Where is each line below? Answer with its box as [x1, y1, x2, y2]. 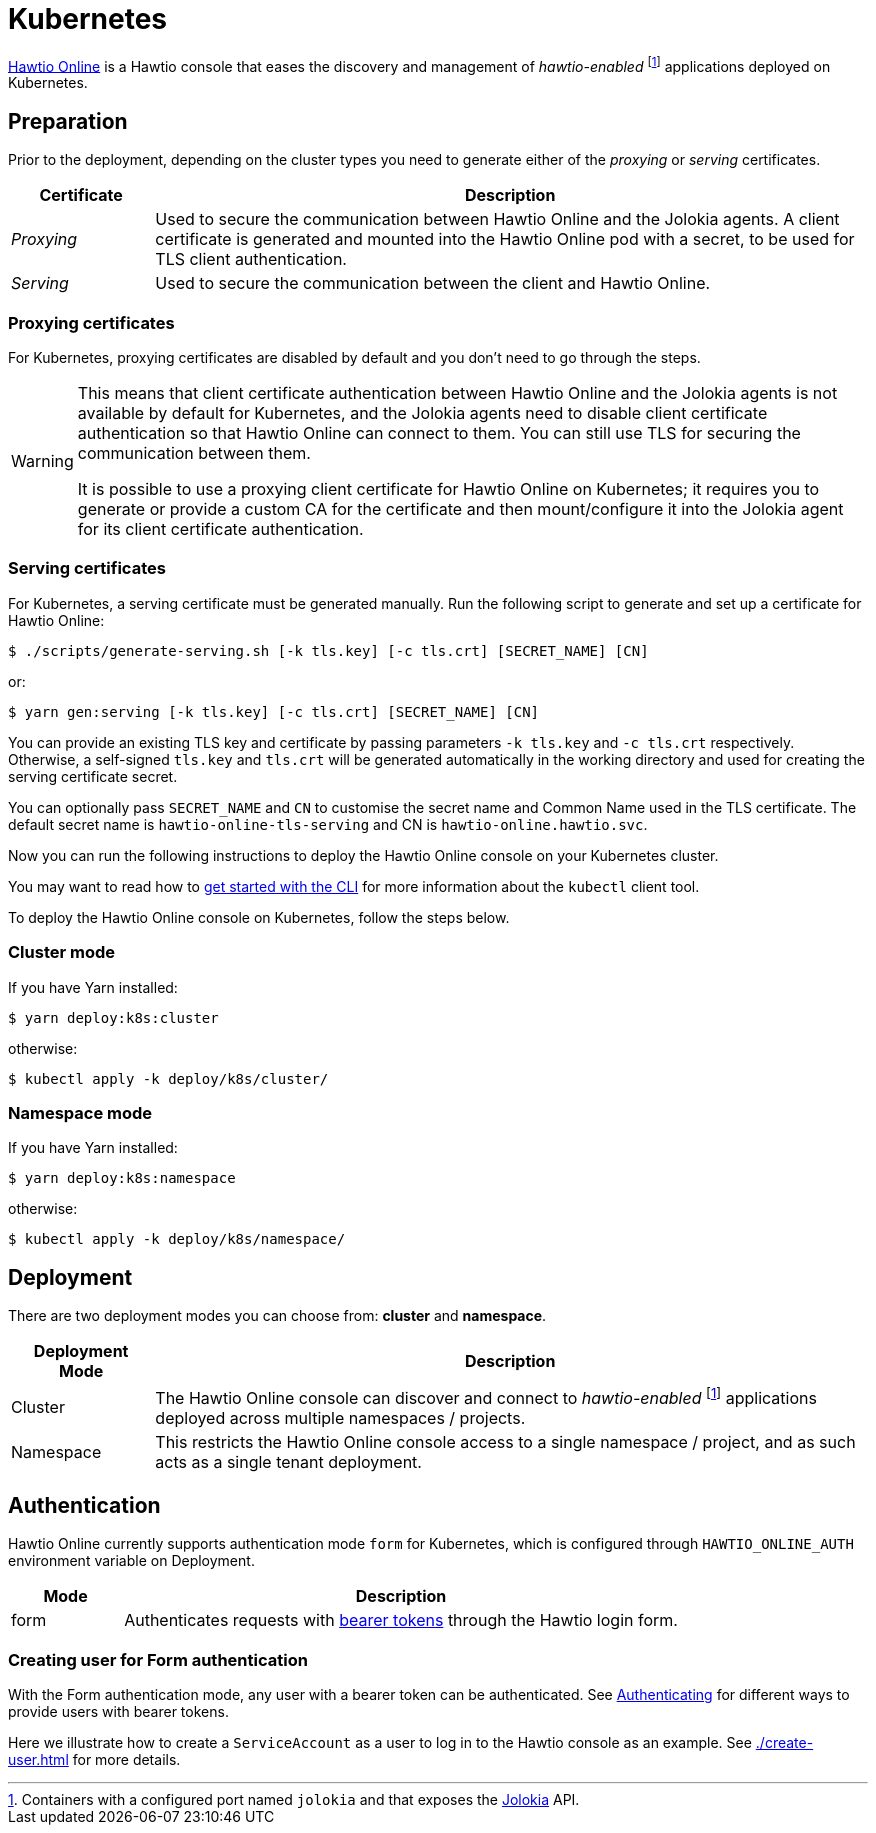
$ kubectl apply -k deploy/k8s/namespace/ [8, 1231, 346, 1248]
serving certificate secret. [8, 767, 178, 785]
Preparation [8, 108, 128, 134]
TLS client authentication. [155, 249, 347, 270]
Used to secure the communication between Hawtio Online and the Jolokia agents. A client [155, 209, 840, 230]
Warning [11, 451, 74, 471]
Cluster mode [8, 942, 116, 963]
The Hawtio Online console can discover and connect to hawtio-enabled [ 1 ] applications [155, 1385, 817, 1409]
